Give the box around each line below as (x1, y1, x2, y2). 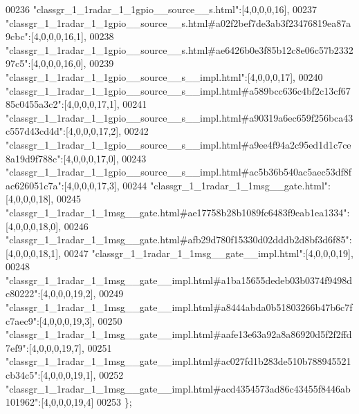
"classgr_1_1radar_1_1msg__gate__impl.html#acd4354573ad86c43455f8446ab (6, 381, 351, 395)
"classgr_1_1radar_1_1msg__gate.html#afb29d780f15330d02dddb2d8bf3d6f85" (6, 232, 349, 247)
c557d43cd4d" (6, 124, 64, 138)
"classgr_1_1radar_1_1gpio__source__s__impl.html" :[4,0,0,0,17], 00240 (6, 69, 323, 84)
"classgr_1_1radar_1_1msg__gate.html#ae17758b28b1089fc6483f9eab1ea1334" (6, 205, 347, 219)
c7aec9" (6, 313, 37, 328)
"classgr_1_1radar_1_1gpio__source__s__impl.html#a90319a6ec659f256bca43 (6, 110, 353, 124)
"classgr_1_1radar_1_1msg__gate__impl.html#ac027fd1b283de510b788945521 (6, 354, 351, 368)
